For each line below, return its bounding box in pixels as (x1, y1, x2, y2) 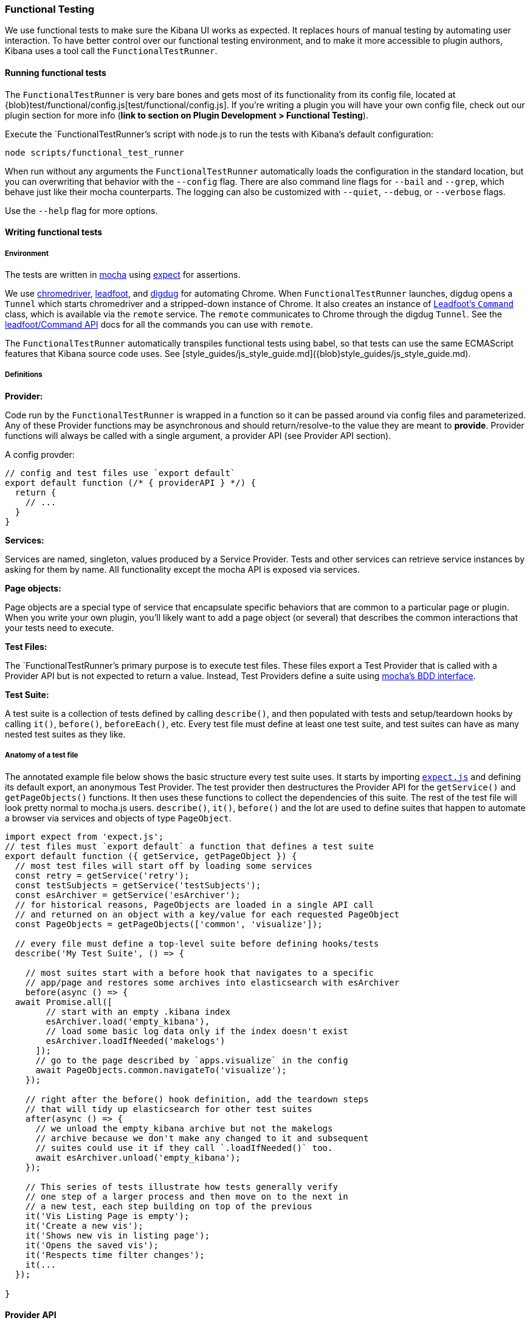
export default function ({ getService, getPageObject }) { (5, 851, 297, 861)
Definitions (5, 370, 43, 379)
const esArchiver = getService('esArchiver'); (15, 889, 241, 900)
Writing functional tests (5, 227, 103, 238)
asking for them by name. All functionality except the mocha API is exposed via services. (5, 564, 360, 575)
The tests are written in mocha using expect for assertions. (5, 269, 241, 280)
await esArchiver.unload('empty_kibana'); (35, 1152, 241, 1162)
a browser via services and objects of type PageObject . (5, 812, 232, 823)
